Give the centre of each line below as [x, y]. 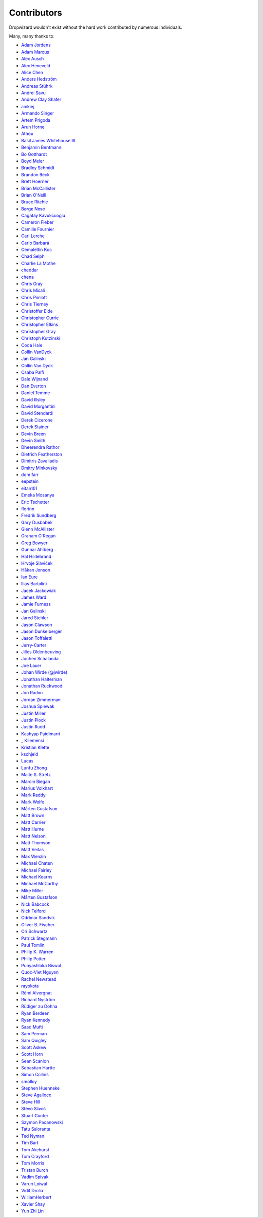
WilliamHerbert [36, 1197]
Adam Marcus [35, 52]
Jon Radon [32, 693]
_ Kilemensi [33, 741]
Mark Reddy [33, 795]
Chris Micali [33, 290]
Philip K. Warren [37, 952]
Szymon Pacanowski [42, 1123]
